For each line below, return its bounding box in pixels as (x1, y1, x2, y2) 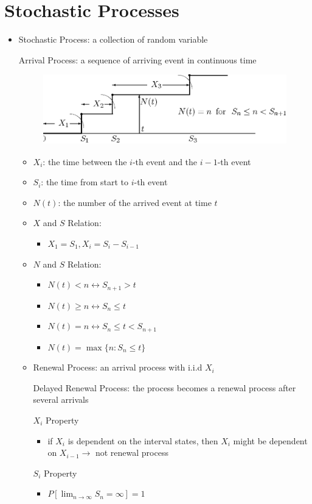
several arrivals (33, 393, 89, 406)
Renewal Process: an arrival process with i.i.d (33, 361, 203, 374)
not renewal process (95, 446, 168, 459)
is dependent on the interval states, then (68, 434, 218, 447)
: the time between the (43, 155, 127, 168)
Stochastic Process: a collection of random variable (18, 33, 208, 46)
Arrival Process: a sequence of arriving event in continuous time (18, 53, 257, 66)
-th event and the (132, 155, 198, 168)
